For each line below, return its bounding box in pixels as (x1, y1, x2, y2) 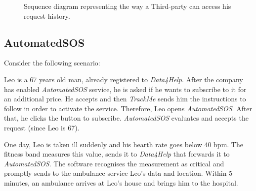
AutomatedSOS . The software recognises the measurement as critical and (4, 158, 224, 168)
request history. (24, 10, 70, 21)
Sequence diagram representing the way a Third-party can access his (24, 1, 231, 11)
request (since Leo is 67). (4, 122, 80, 132)
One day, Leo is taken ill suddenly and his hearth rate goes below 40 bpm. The (4, 139, 243, 149)
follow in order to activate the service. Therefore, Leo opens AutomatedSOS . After (4, 103, 253, 113)
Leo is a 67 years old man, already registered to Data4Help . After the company (4, 74, 243, 84)
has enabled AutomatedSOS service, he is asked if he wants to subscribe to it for (4, 84, 247, 94)
